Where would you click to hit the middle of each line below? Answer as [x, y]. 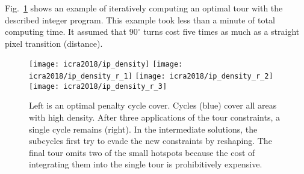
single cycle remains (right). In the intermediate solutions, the [143, 129]
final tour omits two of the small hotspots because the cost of [142, 152]
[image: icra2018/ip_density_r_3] [98, 86]
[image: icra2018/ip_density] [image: [106, 64]
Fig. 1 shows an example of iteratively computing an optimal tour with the [144, 8]
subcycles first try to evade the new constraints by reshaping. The [150, 141]
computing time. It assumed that [66, 31]
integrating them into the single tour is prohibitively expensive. [146, 164]
